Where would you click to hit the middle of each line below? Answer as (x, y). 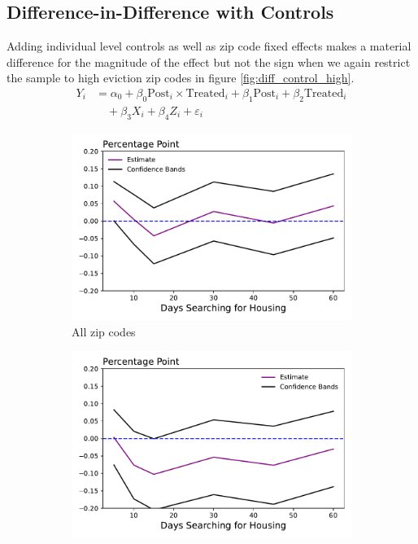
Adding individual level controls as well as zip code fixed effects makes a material (209, 46)
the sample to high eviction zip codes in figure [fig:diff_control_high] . (181, 78)
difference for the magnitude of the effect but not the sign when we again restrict (209, 61)
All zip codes (104, 331)
